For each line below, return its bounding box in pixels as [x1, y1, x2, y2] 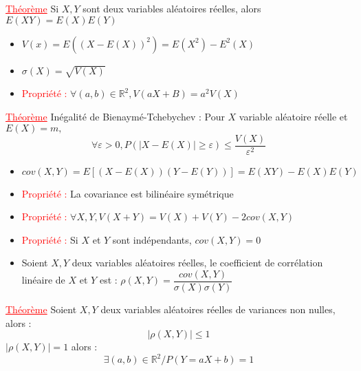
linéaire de [21, 273, 65, 287]
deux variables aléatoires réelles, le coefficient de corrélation [72, 255, 323, 270]
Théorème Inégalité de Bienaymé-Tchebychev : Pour [6, 109, 225, 123]
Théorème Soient [6, 302, 77, 317]
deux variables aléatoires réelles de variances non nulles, [100, 302, 336, 317]
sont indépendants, [112, 232, 192, 246]
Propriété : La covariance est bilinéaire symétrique [21, 186, 234, 200]
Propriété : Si [21, 232, 78, 246]
